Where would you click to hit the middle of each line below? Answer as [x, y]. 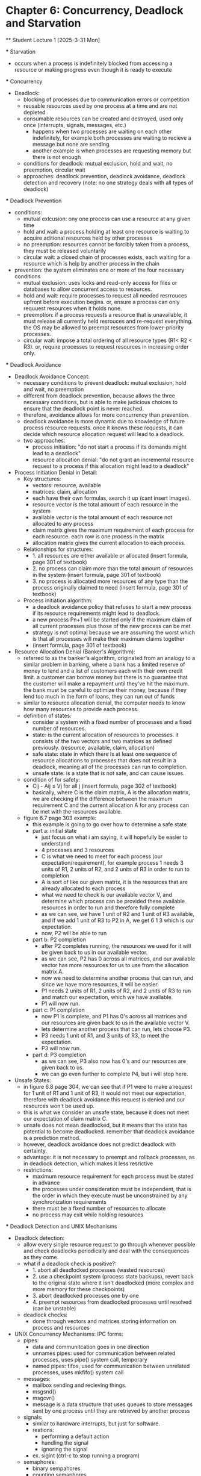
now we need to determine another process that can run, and [117, 978]
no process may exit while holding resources [88, 1215]
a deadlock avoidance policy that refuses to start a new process [112, 606]
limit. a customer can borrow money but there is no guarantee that [105, 677]
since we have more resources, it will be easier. [100, 984]
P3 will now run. [61, 1048]
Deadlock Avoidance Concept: [52, 376]
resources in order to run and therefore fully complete [108, 908]
